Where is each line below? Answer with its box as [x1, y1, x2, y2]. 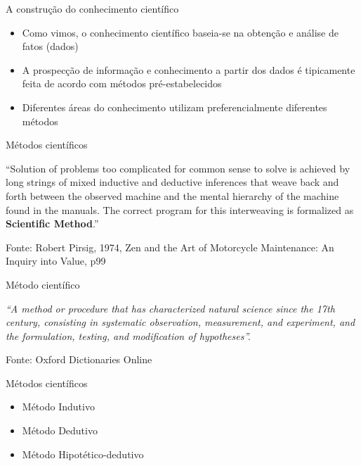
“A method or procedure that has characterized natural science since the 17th [6, 301, 335, 315]
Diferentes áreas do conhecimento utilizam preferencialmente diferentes [22, 99, 327, 114]
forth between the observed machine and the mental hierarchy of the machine [6, 188, 339, 203]
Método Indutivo [22, 399, 95, 414]
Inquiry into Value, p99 [6, 253, 106, 268]
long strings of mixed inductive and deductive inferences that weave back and [6, 175, 339, 189]
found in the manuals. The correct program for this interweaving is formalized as [6, 202, 354, 217]
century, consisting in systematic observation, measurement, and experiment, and [6, 315, 355, 329]
